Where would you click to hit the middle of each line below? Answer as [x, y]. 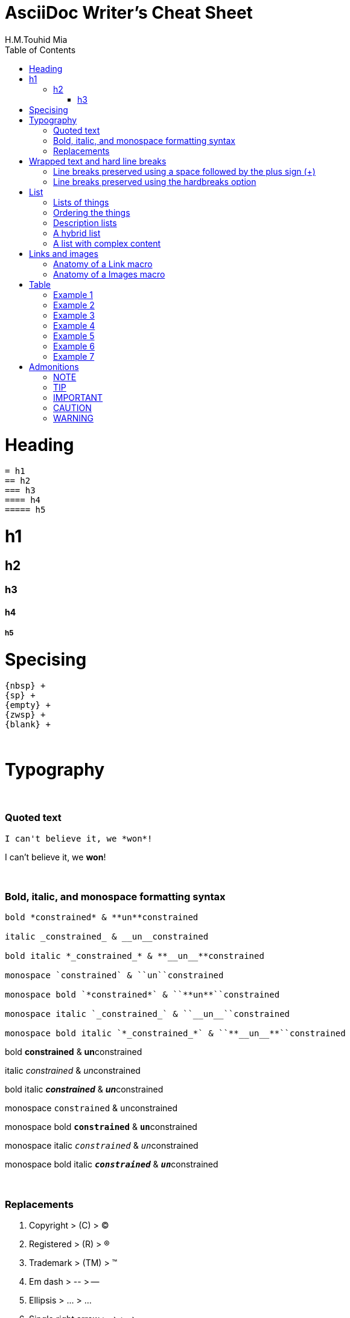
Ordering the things [92, 212]
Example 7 [74, 356]
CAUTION [72, 407]
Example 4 [74, 325]
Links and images [64, 253]
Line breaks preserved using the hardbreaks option [155, 181]
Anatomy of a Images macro [109, 274]
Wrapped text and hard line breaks [98, 161]
